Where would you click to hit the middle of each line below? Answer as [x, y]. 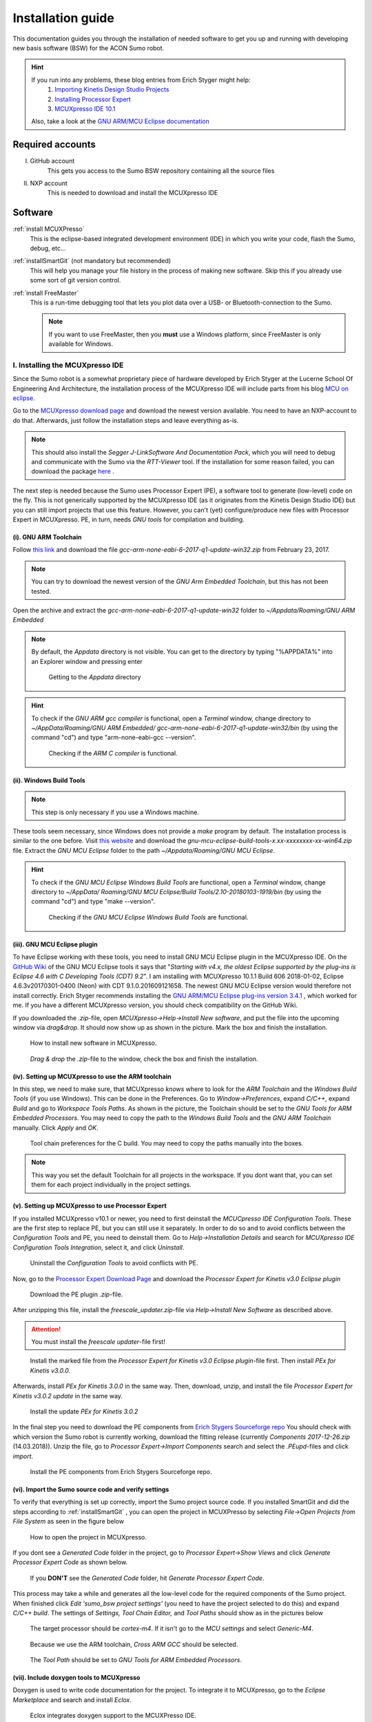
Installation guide [64, 18]
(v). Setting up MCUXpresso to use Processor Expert [90, 1206]
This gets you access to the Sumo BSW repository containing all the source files [161, 170]
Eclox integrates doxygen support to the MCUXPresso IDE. [113, 1716]
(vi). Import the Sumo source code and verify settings [91, 1489]
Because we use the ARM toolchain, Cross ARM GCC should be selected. [134, 1644]
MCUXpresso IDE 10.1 [85, 108]
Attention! [46, 1329]
